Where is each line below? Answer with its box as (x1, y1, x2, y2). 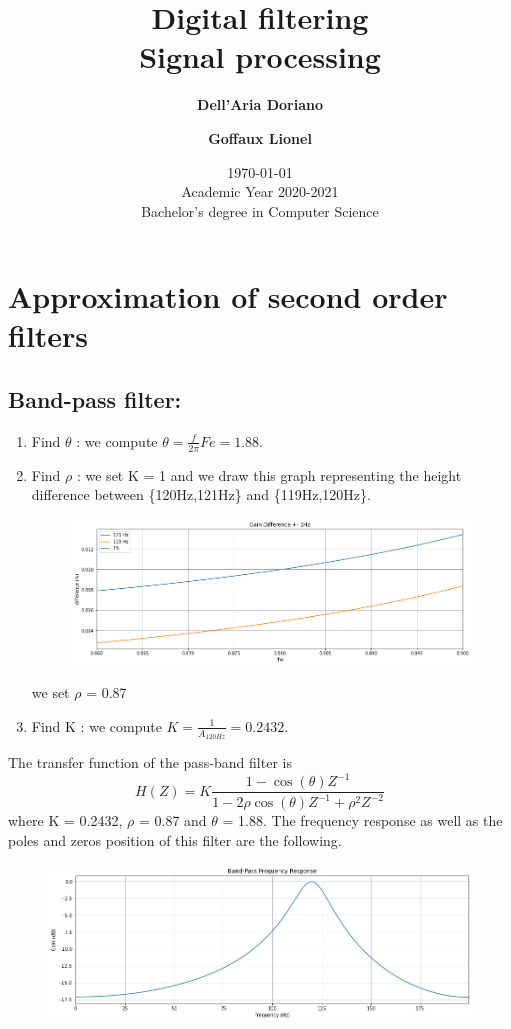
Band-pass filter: (8, 384, 182, 415)
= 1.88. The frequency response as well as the (222, 810, 503, 831)
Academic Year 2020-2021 (181, 181, 339, 202)
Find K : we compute (31, 715, 162, 736)
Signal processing (139, 36, 381, 77)
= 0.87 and (138, 810, 207, 831)
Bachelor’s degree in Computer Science (141, 200, 379, 221)
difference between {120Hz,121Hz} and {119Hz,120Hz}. (31, 484, 371, 505)
